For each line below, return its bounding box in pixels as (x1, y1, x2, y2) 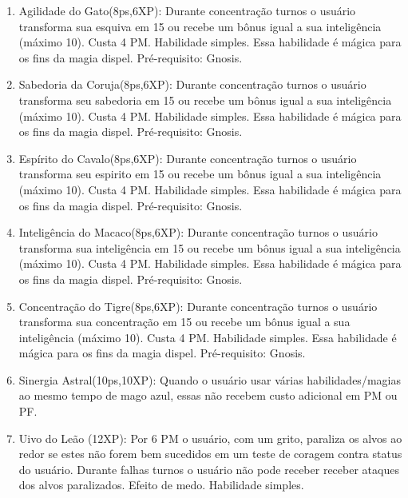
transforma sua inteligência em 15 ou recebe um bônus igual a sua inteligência (18, 239, 401, 256)
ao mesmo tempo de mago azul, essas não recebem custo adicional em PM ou (18, 387, 398, 404)
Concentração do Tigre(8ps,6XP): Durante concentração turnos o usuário (18, 297, 378, 314)
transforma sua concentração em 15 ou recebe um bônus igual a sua (18, 313, 351, 330)
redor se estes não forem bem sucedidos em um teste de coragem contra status (18, 445, 402, 462)
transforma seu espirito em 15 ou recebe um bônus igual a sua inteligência (18, 165, 382, 182)
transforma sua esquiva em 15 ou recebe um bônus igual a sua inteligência (18, 18, 382, 34)
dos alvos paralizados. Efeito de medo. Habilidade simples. (18, 476, 304, 493)
